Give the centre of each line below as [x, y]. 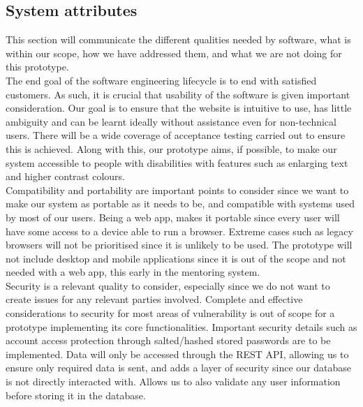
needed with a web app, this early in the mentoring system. [133, 272]
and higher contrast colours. [66, 176]
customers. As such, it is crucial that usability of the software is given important [178, 94]
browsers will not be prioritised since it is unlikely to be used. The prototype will [179, 245]
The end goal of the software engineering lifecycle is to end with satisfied [161, 80]
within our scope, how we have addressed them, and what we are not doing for [174, 53]
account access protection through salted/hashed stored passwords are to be [168, 340]
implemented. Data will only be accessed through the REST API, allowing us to [177, 354]
